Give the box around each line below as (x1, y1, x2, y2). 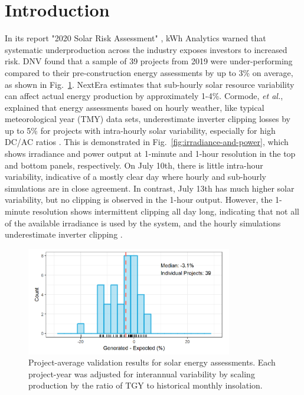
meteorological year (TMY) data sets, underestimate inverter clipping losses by (5, 113, 291, 125)
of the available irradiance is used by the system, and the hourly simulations (5, 216, 281, 229)
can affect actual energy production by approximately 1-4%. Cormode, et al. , (5, 90, 283, 102)
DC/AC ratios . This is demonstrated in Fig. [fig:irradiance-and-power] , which (5, 136, 289, 148)
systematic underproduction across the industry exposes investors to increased (5, 43, 287, 55)
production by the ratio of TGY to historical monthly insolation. (28, 379, 263, 391)
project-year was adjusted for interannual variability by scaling (28, 367, 255, 380)
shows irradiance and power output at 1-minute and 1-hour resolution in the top (5, 147, 296, 160)
